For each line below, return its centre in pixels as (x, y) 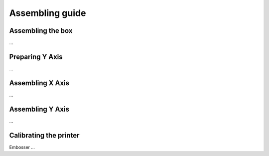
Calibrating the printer (44, 135)
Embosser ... (22, 147)
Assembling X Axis (39, 83)
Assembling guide (48, 13)
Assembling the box (41, 31)
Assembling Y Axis (39, 109)
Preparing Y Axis (36, 57)
